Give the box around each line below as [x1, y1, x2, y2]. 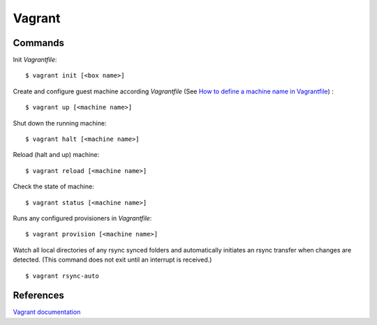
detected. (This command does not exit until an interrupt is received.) [13, 255, 212, 264]
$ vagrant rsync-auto [25, 272, 99, 280]
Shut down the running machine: [13, 119, 107, 127]
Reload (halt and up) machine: [13, 151, 100, 159]
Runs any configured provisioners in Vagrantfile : [13, 213, 152, 222]
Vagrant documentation [13, 308, 81, 317]
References [13, 289, 64, 301]
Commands [13, 37, 65, 49]
